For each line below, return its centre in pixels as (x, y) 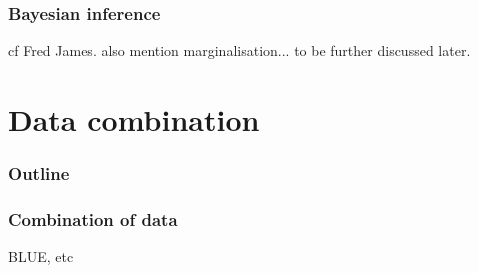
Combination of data (93, 218)
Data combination (134, 119)
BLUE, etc (41, 256)
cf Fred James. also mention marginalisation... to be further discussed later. (239, 50)
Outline (39, 173)
